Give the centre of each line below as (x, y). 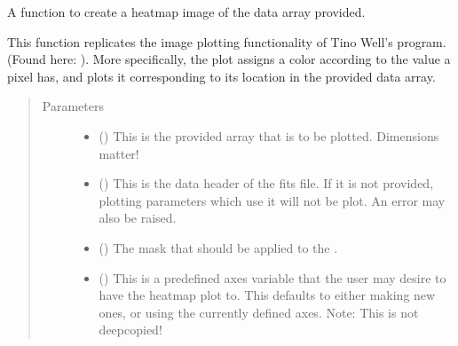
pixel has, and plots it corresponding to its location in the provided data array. (221, 76)
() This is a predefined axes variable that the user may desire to (272, 277)
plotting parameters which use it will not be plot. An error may (272, 200)
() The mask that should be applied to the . (218, 247)
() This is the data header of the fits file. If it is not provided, (266, 183)
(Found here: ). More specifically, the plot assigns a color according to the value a (229, 59)
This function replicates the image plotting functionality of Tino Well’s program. (227, 41)
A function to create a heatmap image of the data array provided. (186, 12)
